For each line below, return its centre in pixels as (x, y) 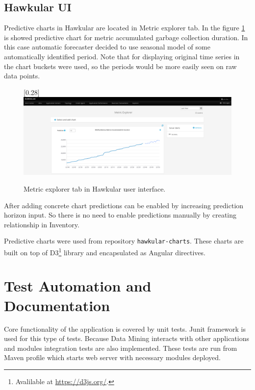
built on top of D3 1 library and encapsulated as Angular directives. (105, 251)
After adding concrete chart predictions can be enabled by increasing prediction (124, 205)
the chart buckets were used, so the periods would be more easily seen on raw (120, 66)
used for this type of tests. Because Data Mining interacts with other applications (127, 338)
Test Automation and (78, 286)
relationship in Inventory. (42, 224)
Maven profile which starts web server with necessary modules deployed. (113, 357)
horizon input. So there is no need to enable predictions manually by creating (120, 215)
